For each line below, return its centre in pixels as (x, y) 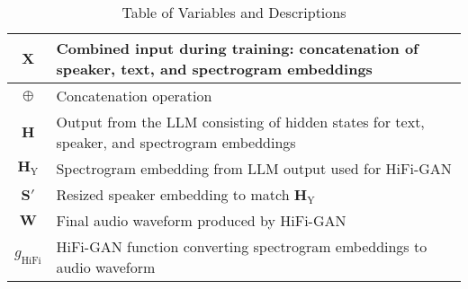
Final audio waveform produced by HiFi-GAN (201, 220)
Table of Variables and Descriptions (234, 12)
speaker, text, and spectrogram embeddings (214, 69)
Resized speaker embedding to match (173, 194)
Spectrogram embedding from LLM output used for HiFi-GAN (254, 168)
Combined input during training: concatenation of (237, 48)
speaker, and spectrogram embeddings (176, 142)
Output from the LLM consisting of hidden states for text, (240, 122)
